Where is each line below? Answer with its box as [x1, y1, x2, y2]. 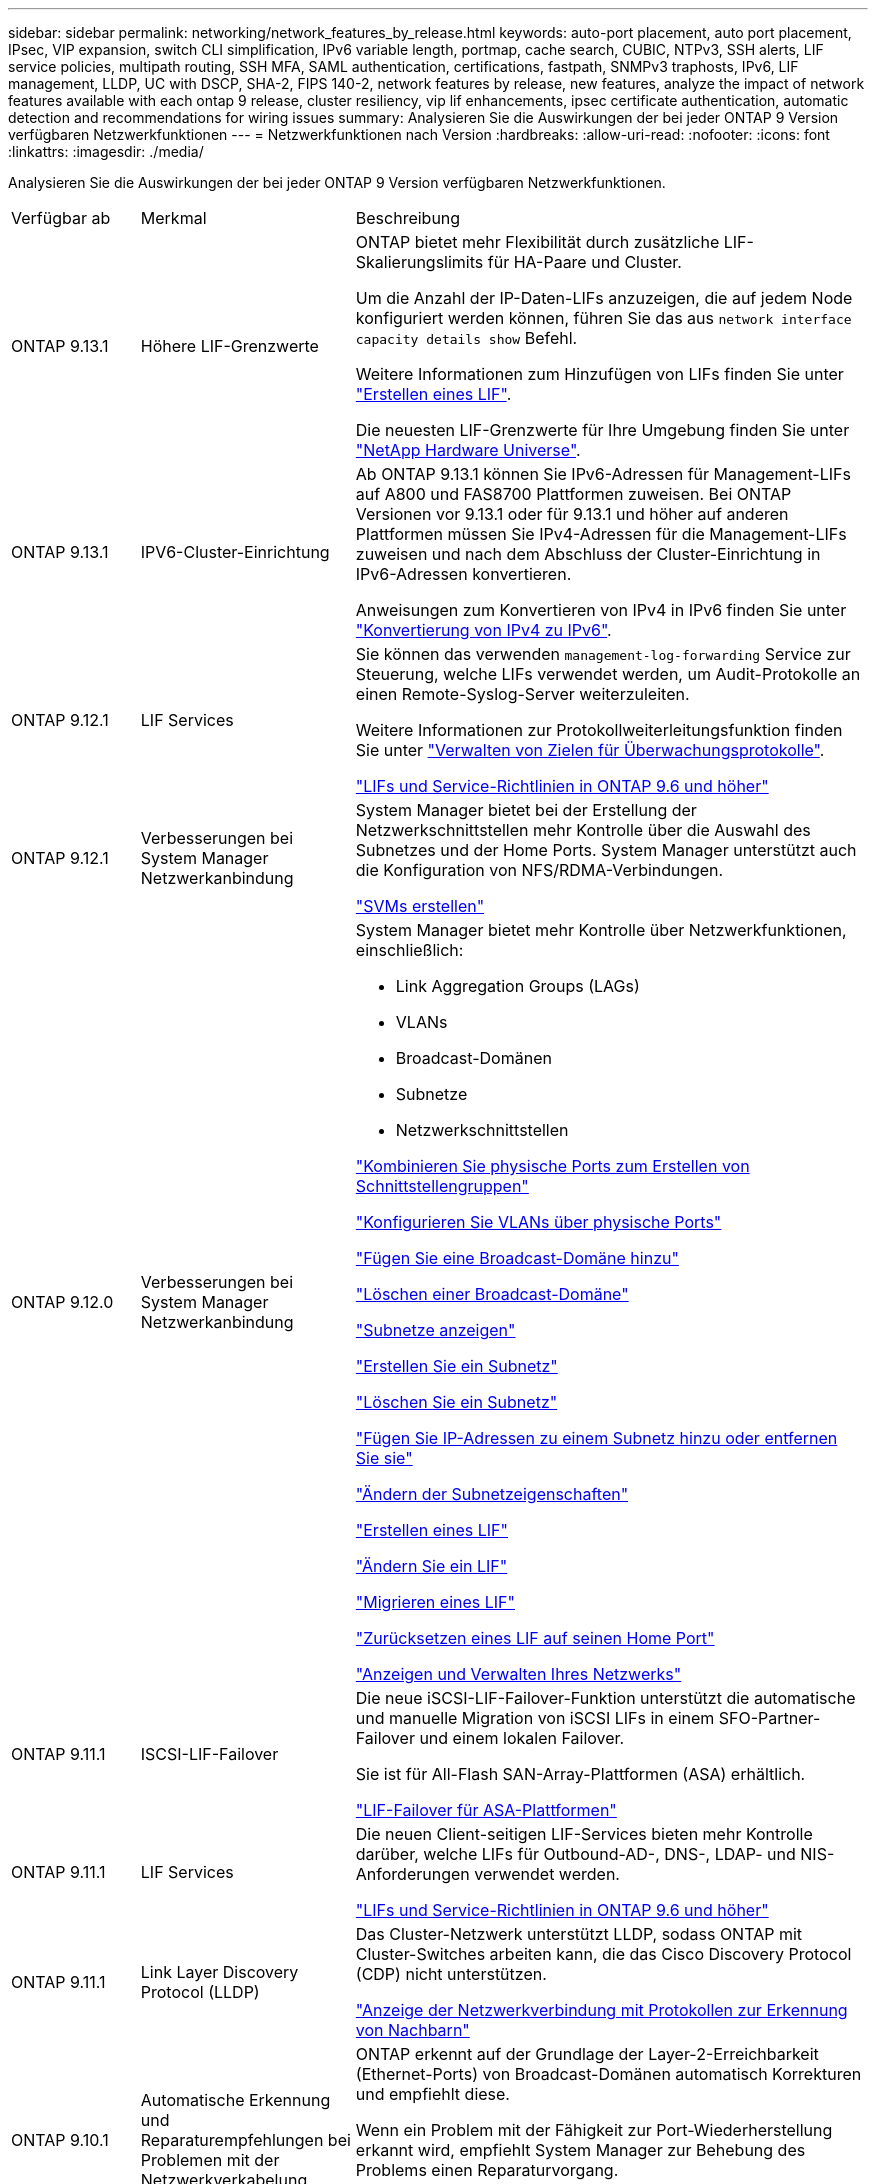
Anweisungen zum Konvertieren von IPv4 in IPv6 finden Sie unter [355, 600, 847, 620]
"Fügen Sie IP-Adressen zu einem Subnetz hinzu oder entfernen [355, 1428, 838, 1448]
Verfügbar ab [11, 208, 111, 228]
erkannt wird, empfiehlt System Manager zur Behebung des [355, 2140, 806, 2160]
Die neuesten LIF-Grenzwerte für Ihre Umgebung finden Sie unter [355, 420, 850, 440]
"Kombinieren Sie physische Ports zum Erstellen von [355, 1156, 750, 1176]
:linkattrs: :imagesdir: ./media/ [8, 143, 204, 160]
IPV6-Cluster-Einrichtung [140, 542, 330, 562]
